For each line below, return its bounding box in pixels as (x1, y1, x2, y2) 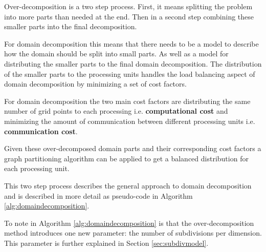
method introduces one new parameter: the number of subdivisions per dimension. (4, 227, 262, 238)
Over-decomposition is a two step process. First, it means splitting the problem (4, 1, 253, 11)
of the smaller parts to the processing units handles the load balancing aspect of (4, 68, 255, 79)
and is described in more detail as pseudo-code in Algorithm (4, 190, 193, 201)
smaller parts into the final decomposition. (4, 21, 137, 32)
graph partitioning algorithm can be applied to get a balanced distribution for (4, 153, 249, 163)
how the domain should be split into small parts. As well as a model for (4, 48, 229, 59)
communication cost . (4, 125, 78, 136)
